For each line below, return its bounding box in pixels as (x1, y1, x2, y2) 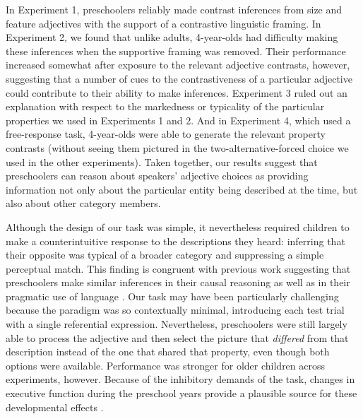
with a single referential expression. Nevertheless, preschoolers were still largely (6, 317, 347, 331)
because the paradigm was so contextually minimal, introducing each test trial (6, 302, 345, 317)
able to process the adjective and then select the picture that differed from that (6, 330, 349, 345)
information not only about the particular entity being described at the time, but (6, 182, 358, 196)
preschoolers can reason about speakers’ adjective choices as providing (6, 168, 309, 183)
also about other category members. (6, 196, 161, 211)
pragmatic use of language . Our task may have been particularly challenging (6, 288, 339, 303)
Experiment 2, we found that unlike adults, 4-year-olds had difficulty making (6, 30, 338, 45)
